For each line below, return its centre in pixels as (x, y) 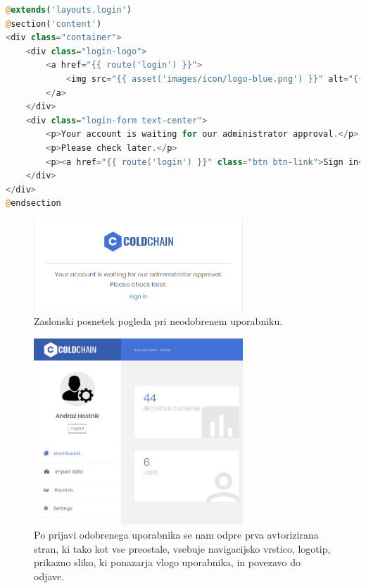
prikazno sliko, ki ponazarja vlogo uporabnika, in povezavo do (168, 562)
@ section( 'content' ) (54, 24)
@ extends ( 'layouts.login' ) (69, 10)
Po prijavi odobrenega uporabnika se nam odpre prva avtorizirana (176, 535)
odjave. (49, 576)
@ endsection (33, 203)
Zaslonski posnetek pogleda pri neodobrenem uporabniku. (158, 321)
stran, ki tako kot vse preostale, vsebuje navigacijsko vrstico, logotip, (182, 548)
